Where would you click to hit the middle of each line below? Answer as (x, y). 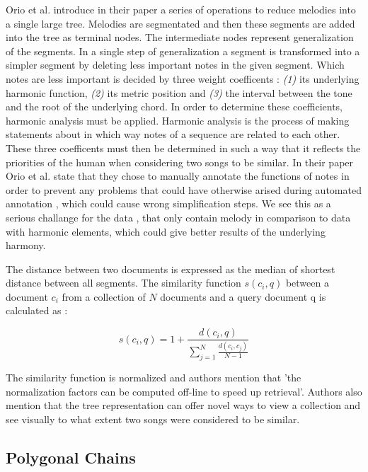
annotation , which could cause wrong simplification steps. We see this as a (168, 203)
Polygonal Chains (71, 457)
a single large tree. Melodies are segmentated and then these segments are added (180, 23)
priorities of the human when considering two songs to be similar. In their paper (180, 162)
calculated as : (37, 310)
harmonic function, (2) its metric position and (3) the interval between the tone (179, 92)
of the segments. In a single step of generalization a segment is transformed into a (183, 51)
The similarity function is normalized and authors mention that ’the (154, 378)
